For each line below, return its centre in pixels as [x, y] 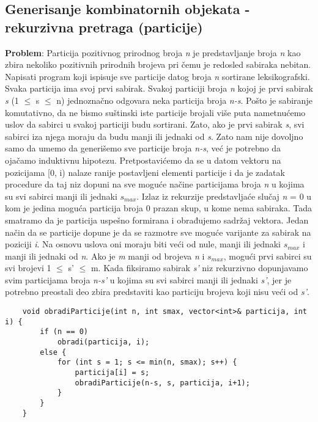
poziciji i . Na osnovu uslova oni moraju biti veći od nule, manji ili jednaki [143, 244]
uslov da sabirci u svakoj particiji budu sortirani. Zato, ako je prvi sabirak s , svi [155, 124]
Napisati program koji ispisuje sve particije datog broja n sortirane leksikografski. [157, 76]
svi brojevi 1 [28, 268]
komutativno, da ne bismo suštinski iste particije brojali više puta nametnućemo [155, 112]
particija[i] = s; [112, 373]
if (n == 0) [64, 332]
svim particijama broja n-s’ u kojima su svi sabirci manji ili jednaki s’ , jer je [148, 279]
